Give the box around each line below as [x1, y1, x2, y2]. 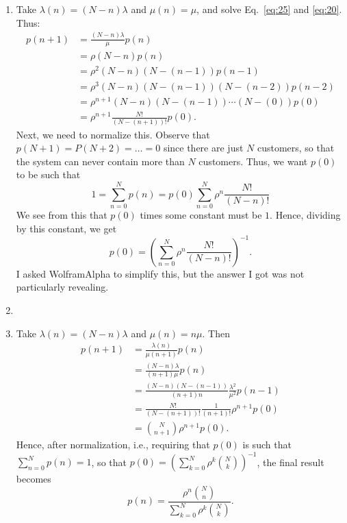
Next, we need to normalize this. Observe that [16, 127, 210, 141]
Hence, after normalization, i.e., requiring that [16, 437, 210, 451]
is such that [242, 437, 292, 451]
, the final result [257, 454, 324, 469]
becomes [16, 472, 51, 486]
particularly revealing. [16, 280, 109, 294]
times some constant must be [140, 208, 262, 222]
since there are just [163, 141, 244, 155]
